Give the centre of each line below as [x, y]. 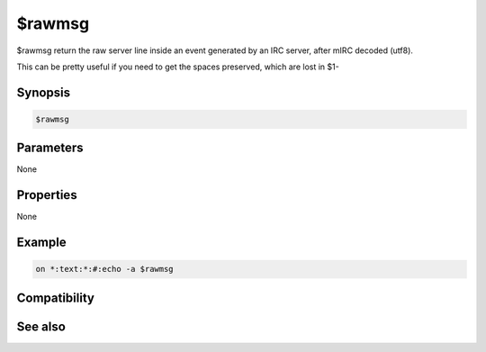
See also [41, 326]
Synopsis [44, 92]
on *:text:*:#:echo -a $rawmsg [105, 269]
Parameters [50, 148]
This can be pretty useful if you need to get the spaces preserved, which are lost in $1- [178, 67]
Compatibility [55, 298]
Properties [47, 195]
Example [41, 243]
